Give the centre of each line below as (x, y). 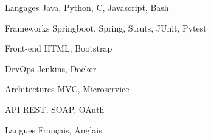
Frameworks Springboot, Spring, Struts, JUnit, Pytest (106, 28)
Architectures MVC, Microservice (67, 89)
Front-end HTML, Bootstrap (59, 48)
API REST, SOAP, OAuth (55, 109)
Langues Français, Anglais (54, 129)
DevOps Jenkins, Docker (51, 68)
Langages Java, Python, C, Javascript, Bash (87, 7)
